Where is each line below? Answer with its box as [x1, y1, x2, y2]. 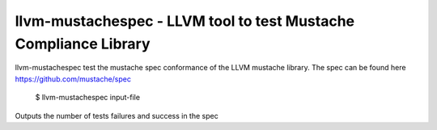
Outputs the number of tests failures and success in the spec [15, 111, 218, 120]
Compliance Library [15, 35, 151, 52]
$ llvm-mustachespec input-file [35, 93, 141, 103]
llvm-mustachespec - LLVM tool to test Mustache [15, 12, 355, 30]
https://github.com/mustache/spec [15, 73, 131, 84]
